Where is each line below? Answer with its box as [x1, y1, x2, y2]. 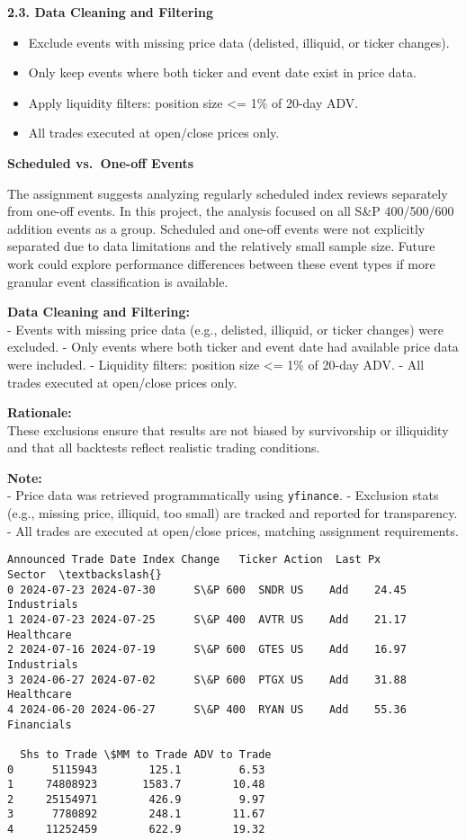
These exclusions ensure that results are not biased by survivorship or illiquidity [7, 420, 449, 439]
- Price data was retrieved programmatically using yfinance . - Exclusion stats [7, 486, 439, 505]
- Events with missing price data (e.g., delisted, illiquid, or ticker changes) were [7, 319, 444, 338]
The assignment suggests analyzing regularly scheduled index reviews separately [7, 183, 448, 202]
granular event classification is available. [7, 272, 229, 290]
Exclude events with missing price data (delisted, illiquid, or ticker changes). [28, 32, 450, 51]
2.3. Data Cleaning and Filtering [7, 3, 213, 21]
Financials [7, 718, 72, 731]
